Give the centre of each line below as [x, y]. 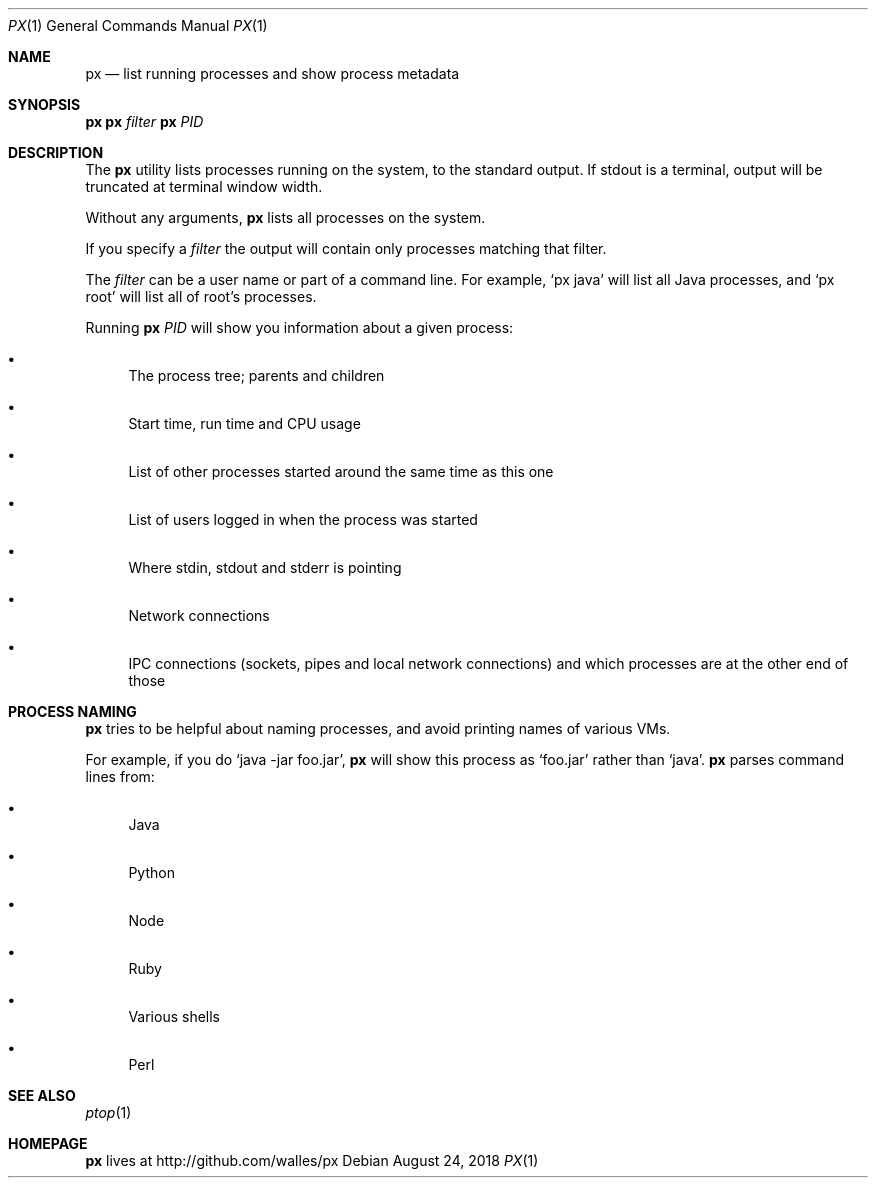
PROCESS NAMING [72, 711]
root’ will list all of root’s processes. [201, 296]
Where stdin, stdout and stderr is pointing [265, 567]
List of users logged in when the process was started [303, 519]
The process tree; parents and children [256, 375]
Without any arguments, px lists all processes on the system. [285, 217]
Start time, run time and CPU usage [244, 423]
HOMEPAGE [48, 1143]
